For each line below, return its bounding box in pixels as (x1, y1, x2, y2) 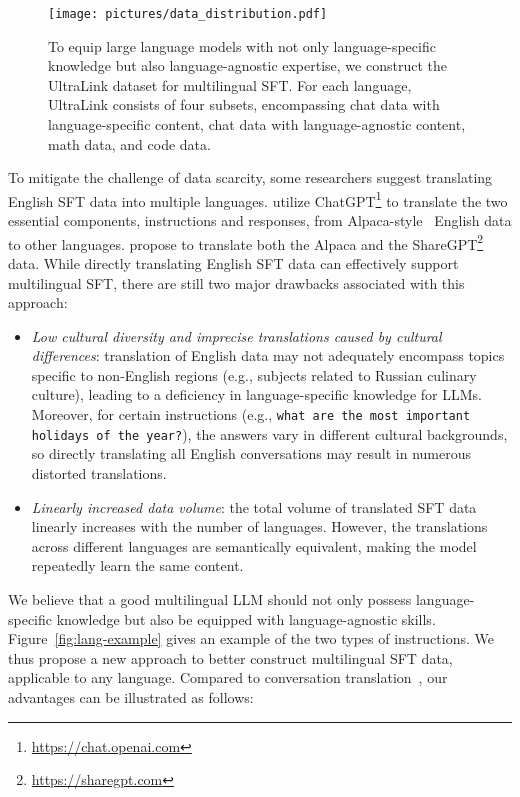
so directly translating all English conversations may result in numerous (31, 443, 472, 464)
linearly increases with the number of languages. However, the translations (31, 516, 488, 537)
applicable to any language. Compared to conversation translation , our (8, 667, 448, 688)
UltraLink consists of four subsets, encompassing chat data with (48, 94, 440, 115)
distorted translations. (31, 462, 167, 483)
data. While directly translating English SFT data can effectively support (8, 252, 459, 273)
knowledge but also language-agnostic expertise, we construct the (48, 55, 447, 76)
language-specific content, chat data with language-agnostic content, (48, 114, 466, 135)
